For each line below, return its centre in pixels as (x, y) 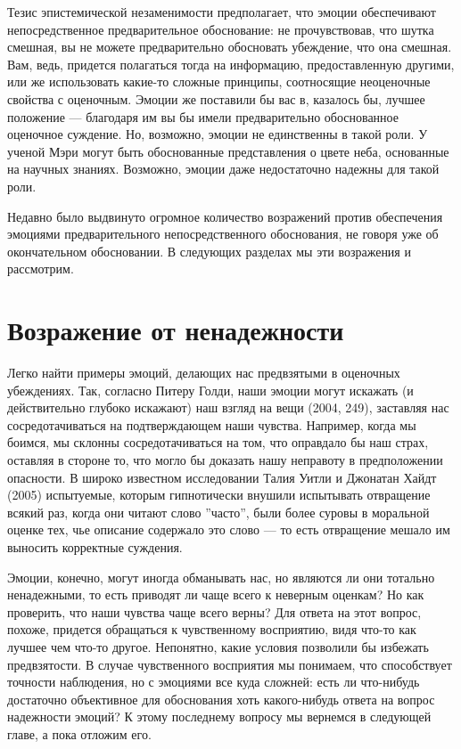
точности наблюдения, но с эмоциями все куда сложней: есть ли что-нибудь (214, 682)
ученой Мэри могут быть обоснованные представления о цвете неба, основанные (228, 151)
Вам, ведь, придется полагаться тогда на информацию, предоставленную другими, (231, 64)
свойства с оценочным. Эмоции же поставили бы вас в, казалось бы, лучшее (216, 98)
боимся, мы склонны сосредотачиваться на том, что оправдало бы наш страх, (218, 442)
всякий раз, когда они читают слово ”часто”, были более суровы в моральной (218, 512)
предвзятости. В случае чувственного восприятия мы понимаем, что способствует (230, 664)
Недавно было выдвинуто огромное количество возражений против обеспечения (225, 216)
